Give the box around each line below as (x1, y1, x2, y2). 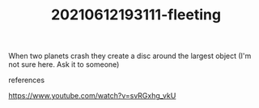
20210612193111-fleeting (51, 6, 221, 24)
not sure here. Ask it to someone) (8, 60, 120, 69)
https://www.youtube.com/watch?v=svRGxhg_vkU (8, 91, 176, 101)
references (8, 75, 45, 85)
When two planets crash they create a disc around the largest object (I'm (8, 51, 252, 61)
